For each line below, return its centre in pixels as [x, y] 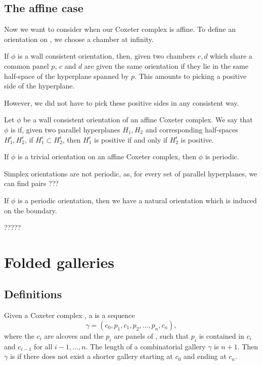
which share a [231, 56]
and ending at [205, 356]
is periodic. [222, 156]
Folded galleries [59, 262]
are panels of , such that [151, 335]
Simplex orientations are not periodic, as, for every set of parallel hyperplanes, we [131, 173]
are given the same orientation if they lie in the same [166, 65]
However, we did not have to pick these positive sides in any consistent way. [122, 102]
